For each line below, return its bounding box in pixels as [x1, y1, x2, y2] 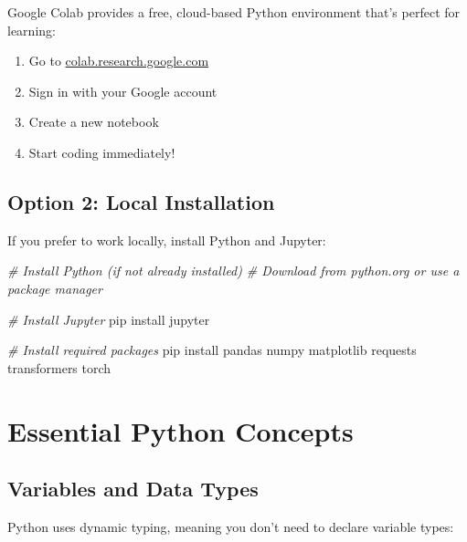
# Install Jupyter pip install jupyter [7, 309, 210, 328]
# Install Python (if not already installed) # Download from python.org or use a [7, 261, 460, 280]
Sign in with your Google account [28, 81, 218, 100]
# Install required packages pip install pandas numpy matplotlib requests [7, 340, 417, 360]
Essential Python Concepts [7, 412, 354, 449]
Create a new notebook [28, 112, 159, 131]
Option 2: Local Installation [7, 187, 275, 215]
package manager [7, 278, 102, 297]
